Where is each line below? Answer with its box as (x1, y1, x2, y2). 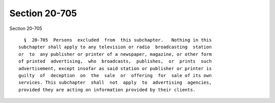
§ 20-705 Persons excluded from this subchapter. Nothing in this (23, 37, 212, 43)
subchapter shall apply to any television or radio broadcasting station (18, 44, 212, 50)
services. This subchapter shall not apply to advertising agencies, (18, 80, 212, 86)
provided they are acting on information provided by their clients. (18, 87, 196, 92)
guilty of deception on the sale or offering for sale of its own (18, 73, 212, 78)
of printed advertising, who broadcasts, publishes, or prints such (18, 58, 212, 64)
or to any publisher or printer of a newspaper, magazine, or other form (18, 51, 212, 57)
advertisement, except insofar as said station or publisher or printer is (18, 65, 212, 71)
